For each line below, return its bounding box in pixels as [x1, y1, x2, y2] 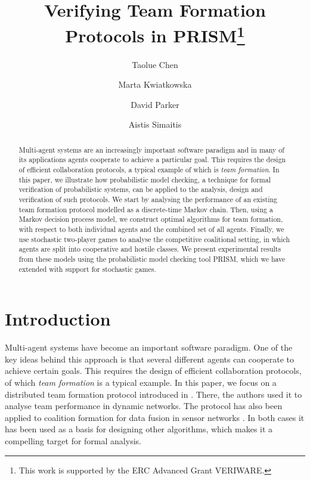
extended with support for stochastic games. [18, 264, 156, 274]
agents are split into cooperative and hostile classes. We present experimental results [18, 244, 281, 254]
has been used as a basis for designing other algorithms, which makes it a [5, 423, 273, 435]
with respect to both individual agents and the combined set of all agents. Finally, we [18, 224, 284, 234]
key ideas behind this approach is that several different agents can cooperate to [5, 352, 294, 365]
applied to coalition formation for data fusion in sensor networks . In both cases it [5, 411, 305, 423]
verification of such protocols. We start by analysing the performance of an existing [18, 194, 277, 205]
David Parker [131, 98, 179, 110]
